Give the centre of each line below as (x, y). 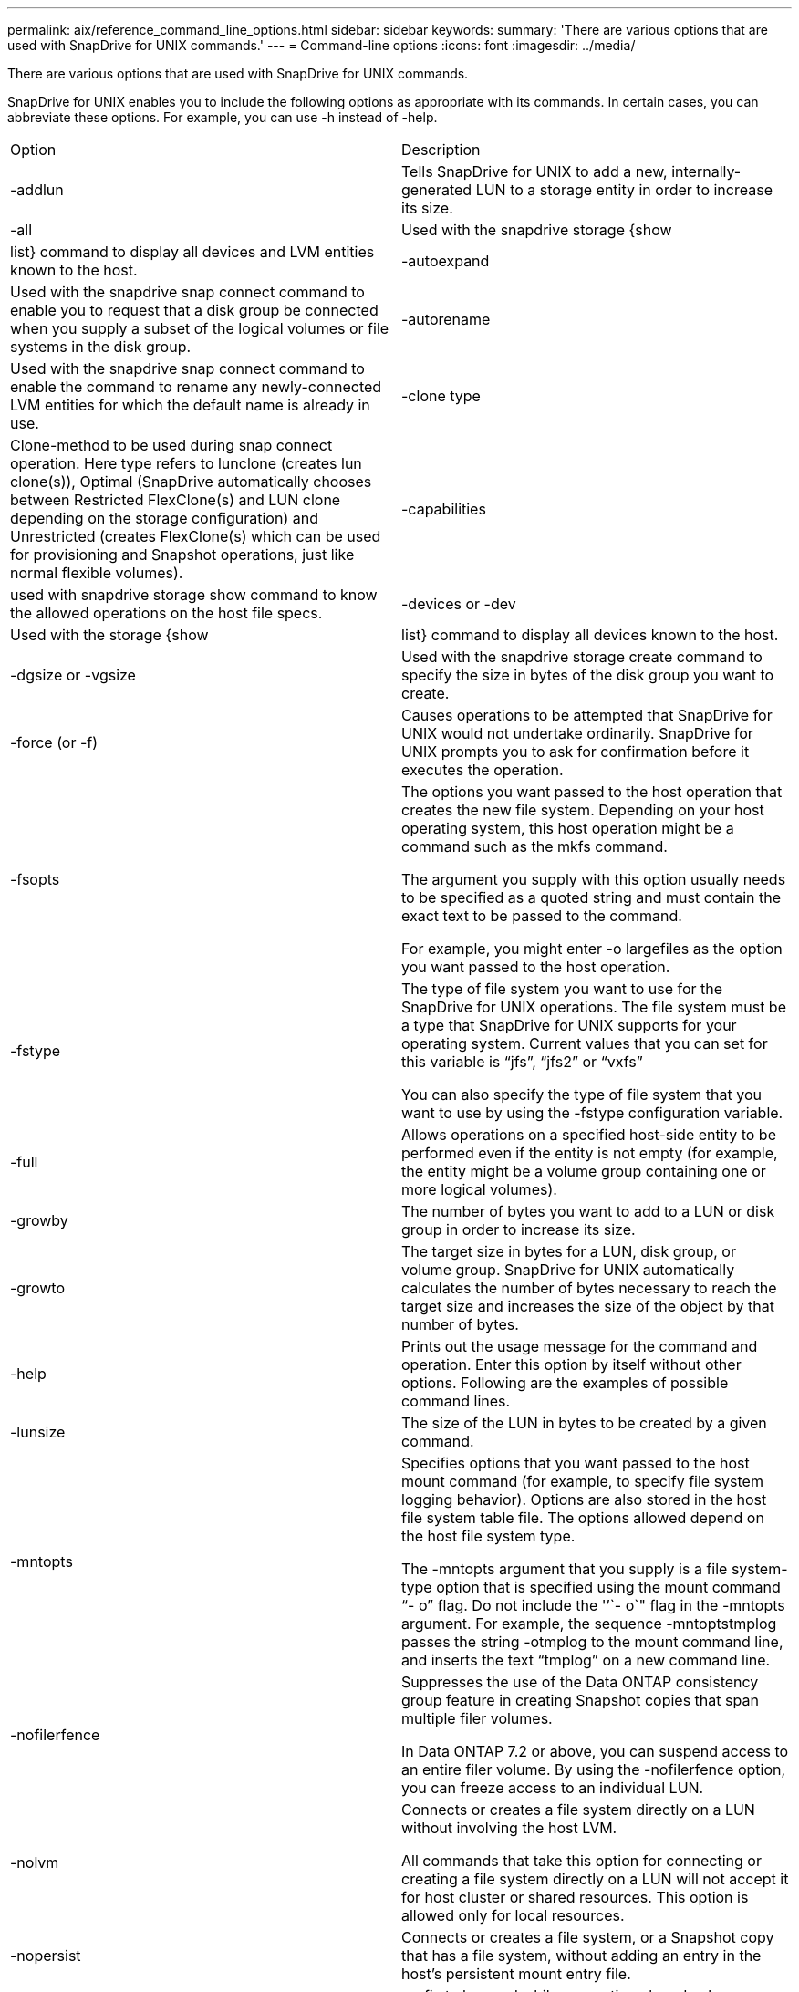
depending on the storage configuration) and (164, 518)
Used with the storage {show (109, 635)
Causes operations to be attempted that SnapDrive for (587, 715)
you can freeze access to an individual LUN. (553, 1788)
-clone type (441, 396)
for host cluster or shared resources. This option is (575, 1897)
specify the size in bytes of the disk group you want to (588, 675)
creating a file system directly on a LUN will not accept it (595, 1879)
